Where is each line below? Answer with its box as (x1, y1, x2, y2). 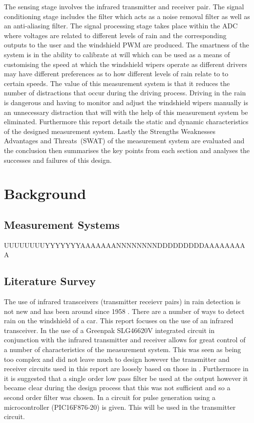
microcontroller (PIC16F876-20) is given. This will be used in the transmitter (4, 401, 236, 412)
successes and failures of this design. (4, 155, 112, 165)
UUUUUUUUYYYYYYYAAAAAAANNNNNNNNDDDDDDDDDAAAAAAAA (4, 240, 245, 250)
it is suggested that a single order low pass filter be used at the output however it (4, 373, 248, 383)
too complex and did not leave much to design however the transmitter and (4, 354, 230, 364)
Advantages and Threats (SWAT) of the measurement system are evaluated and (4, 135, 245, 146)
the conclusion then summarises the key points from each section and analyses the (4, 145, 250, 155)
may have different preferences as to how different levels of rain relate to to (4, 68, 229, 79)
